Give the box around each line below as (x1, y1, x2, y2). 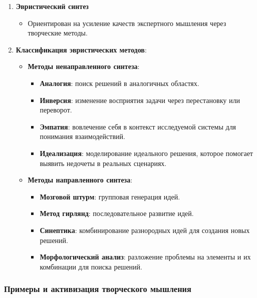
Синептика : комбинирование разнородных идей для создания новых (40, 224, 250, 235)
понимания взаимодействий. (40, 131, 125, 141)
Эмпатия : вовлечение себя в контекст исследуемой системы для (40, 121, 236, 131)
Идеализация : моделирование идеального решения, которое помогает (40, 147, 253, 158)
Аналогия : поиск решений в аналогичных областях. (40, 77, 199, 88)
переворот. (40, 104, 72, 115)
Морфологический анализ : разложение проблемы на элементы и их (40, 251, 251, 262)
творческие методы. (28, 27, 88, 38)
